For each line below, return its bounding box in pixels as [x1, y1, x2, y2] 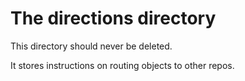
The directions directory [10, 7, 217, 30]
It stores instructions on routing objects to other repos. [10, 59, 235, 71]
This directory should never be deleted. [10, 40, 173, 52]
